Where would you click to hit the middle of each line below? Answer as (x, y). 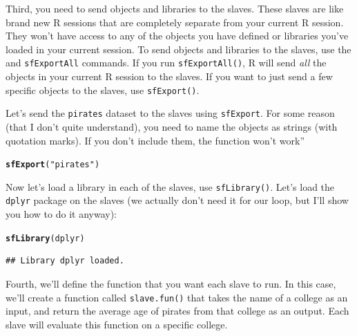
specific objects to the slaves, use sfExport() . (103, 90)
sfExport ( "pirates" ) (53, 165)
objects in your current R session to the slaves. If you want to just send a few (169, 76)
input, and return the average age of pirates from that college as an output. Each (177, 311)
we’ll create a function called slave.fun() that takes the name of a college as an (177, 297)
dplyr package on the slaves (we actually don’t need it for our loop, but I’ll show (177, 200)
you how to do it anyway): (61, 214)
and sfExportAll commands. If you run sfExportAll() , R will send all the (166, 63)
